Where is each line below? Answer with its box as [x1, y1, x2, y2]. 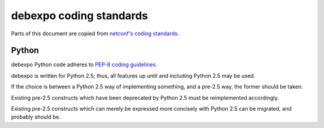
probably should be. [11, 114, 61, 121]
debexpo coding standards [11, 9, 148, 22]
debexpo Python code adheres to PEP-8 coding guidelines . [11, 61, 157, 68]
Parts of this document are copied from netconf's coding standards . [11, 30, 179, 37]
